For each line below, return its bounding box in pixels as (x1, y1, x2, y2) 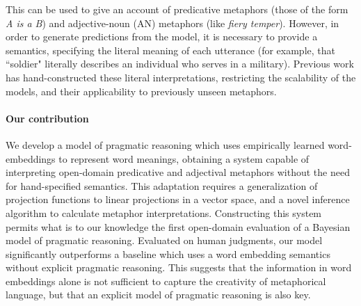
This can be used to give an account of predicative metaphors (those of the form (6, 2, 348, 16)
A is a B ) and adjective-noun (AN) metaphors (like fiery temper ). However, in (6, 15, 339, 30)
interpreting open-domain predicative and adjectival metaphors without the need (6, 165, 350, 179)
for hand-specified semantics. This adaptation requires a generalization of (6, 178, 318, 193)
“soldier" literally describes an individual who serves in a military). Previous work (6, 56, 354, 71)
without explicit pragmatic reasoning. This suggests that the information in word (6, 260, 352, 275)
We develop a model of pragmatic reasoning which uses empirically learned (6, 137, 325, 152)
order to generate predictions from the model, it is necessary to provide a (6, 29, 318, 44)
